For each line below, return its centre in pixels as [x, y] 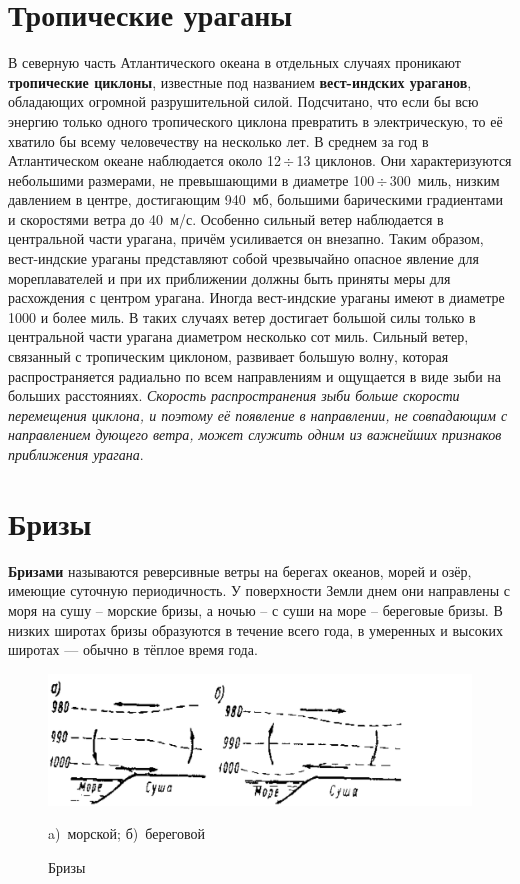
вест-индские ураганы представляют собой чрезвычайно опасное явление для [243, 258]
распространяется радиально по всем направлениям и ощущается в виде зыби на [255, 375]
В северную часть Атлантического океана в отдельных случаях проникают [234, 62]
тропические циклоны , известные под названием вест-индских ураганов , [240, 81]
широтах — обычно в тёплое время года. [133, 649]
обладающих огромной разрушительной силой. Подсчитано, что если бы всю [243, 101]
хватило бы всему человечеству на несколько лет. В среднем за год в [218, 140]
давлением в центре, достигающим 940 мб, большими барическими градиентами [255, 199]
